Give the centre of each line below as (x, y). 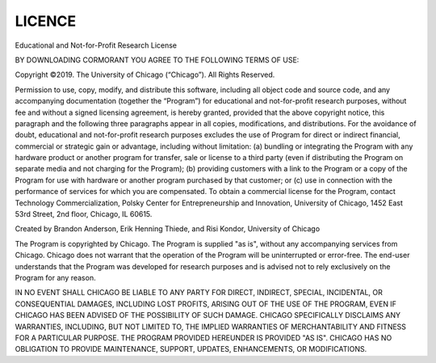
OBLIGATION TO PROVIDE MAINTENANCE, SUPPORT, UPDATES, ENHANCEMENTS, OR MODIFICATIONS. (191, 349)
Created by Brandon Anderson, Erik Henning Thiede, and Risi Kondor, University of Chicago (168, 229)
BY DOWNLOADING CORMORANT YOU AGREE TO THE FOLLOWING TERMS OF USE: (157, 60)
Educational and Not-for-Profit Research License (96, 45)
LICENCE (46, 21)
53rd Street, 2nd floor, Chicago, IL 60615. (84, 214)
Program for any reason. (55, 277)
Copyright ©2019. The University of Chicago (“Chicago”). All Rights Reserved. (145, 75)
